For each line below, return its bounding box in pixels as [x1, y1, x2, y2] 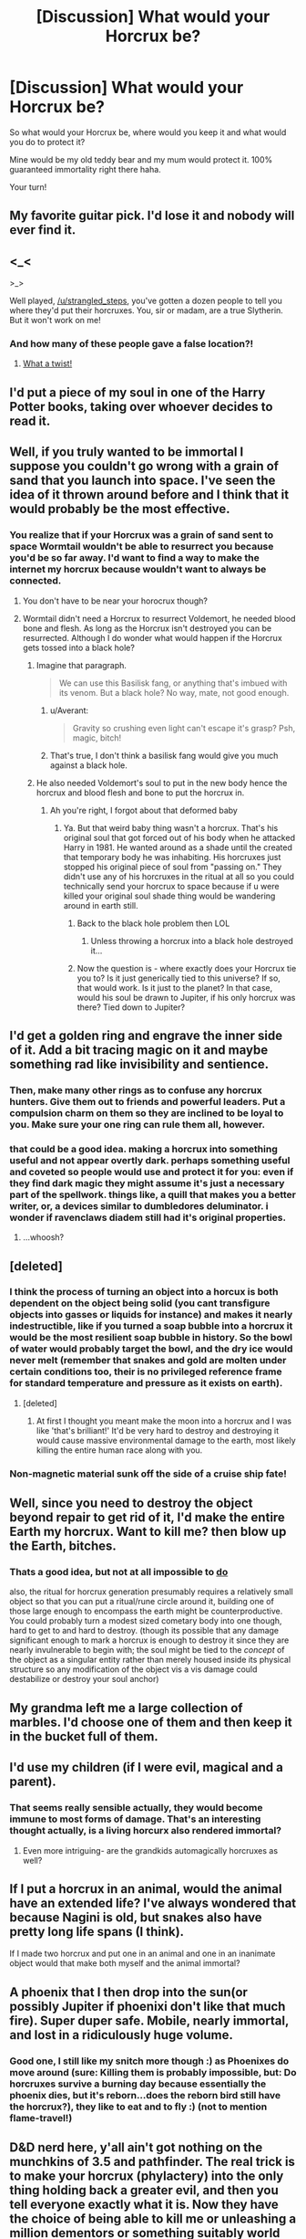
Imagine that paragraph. [36, 659, 127, 670]
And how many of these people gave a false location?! [9, 338, 254, 351]
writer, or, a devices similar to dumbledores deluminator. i [9, 1199, 269, 1212]
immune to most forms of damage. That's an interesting [9, 1813, 261, 1825]
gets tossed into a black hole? [22, 642, 135, 653]
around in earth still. [63, 899, 138, 910]
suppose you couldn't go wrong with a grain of [9, 458, 280, 474]
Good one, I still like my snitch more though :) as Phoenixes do [9, 2055, 290, 2067]
